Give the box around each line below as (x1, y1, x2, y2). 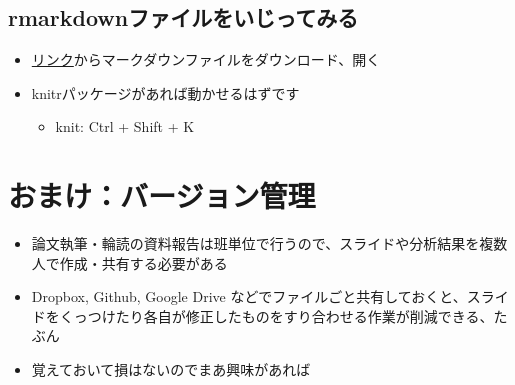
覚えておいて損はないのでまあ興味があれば (31, 359, 311, 380)
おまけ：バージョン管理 (8, 175, 316, 216)
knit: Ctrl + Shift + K (55, 116, 195, 137)
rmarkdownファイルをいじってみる (8, 2, 359, 33)
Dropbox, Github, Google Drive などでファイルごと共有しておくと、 (31, 286, 467, 307)
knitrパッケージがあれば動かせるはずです (31, 82, 300, 103)
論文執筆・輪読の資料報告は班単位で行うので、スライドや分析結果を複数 (31, 233, 508, 254)
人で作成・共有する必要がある (31, 252, 228, 273)
